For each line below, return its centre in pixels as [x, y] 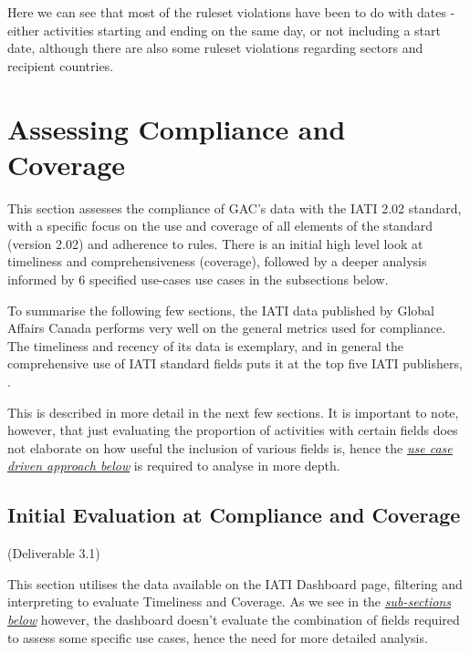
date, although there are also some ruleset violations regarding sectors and [215, 48]
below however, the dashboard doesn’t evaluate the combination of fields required [234, 619]
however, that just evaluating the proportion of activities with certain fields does [233, 430]
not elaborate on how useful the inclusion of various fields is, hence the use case [230, 447]
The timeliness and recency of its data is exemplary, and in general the [206, 345]
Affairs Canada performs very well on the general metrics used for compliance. [227, 328]
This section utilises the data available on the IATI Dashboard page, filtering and [235, 583]
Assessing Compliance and [177, 128]
